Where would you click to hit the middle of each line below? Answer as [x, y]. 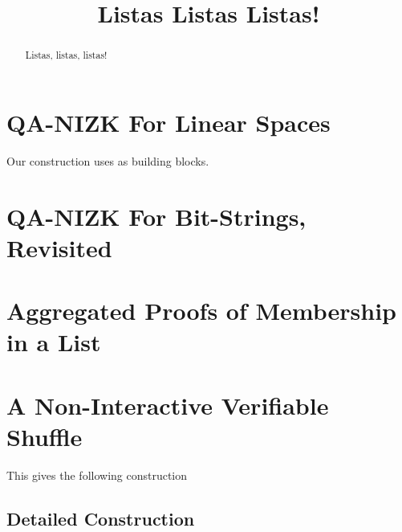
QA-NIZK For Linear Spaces [169, 122]
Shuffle [45, 436]
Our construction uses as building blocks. [108, 160]
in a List [54, 342]
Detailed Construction [101, 518]
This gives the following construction [97, 475]
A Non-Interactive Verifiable [168, 405]
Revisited [59, 247]
